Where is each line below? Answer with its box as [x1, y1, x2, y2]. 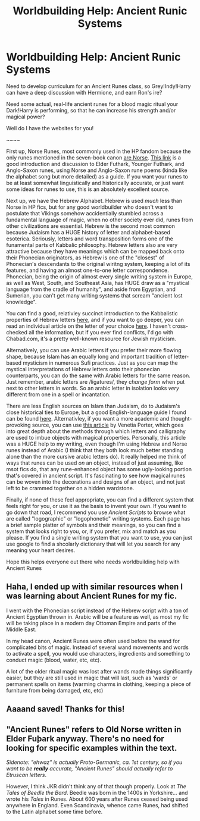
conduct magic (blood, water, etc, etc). [6, 656, 101, 663]
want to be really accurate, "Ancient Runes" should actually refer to [6, 764, 173, 772]
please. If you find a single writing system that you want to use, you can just [6, 534, 192, 541]
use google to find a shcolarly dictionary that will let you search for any [6, 540, 180, 547]
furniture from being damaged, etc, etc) [6, 687, 104, 694]
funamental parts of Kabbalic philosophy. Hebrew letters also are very [6, 241, 178, 248]
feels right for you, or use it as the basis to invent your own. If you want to [6, 502, 187, 509]
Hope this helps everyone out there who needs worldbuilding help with [6, 558, 180, 565]
